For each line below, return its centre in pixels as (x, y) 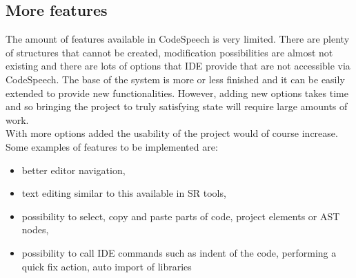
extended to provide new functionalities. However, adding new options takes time (177, 93)
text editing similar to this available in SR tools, (124, 193)
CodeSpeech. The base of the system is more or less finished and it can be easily (175, 79)
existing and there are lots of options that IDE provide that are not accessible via (178, 66)
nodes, (35, 229)
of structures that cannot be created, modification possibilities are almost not (169, 52)
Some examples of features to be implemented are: (112, 146)
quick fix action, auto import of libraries (107, 266)
